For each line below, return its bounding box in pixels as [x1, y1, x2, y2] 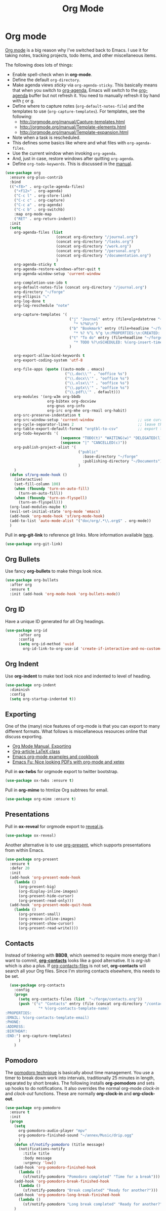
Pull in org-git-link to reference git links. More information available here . [5, 532, 154, 538]
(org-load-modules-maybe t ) [9, 504, 68, 509]
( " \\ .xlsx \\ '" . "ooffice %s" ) [65, 380, 129, 385]
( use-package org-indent [5, 682, 56, 687]
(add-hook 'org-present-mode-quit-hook [9, 903, 92, 908]
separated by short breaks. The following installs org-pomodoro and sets [5, 1080, 155, 1086]
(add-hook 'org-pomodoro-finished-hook [14, 1165, 96, 1170]
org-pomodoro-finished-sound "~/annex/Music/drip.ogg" [18, 1132, 134, 1138]
